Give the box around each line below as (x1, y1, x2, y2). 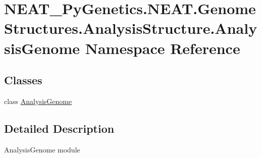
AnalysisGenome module (4, 144, 80, 154)
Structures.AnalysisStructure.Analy (4, 18, 257, 38)
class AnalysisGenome (4, 95, 72, 106)
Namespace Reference (85, 37, 240, 58)
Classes (4, 72, 42, 88)
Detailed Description (4, 120, 115, 136)
